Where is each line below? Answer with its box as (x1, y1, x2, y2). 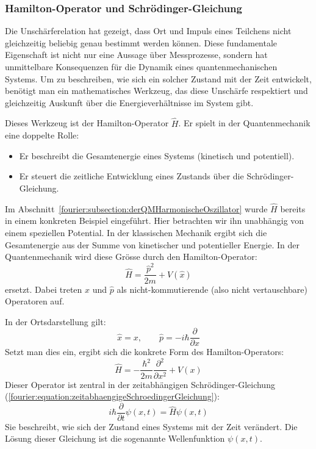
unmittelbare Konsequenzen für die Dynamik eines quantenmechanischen (5, 60, 278, 73)
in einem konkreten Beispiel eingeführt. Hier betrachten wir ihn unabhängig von (5, 214, 304, 227)
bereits (280, 202, 306, 215)
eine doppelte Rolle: (5, 129, 79, 142)
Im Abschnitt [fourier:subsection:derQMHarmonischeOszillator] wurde (5, 202, 268, 215)
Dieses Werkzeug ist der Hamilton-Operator (5, 117, 169, 129)
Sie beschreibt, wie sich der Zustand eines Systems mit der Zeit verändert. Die (5, 420, 298, 433)
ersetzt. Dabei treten (5, 282, 82, 295)
